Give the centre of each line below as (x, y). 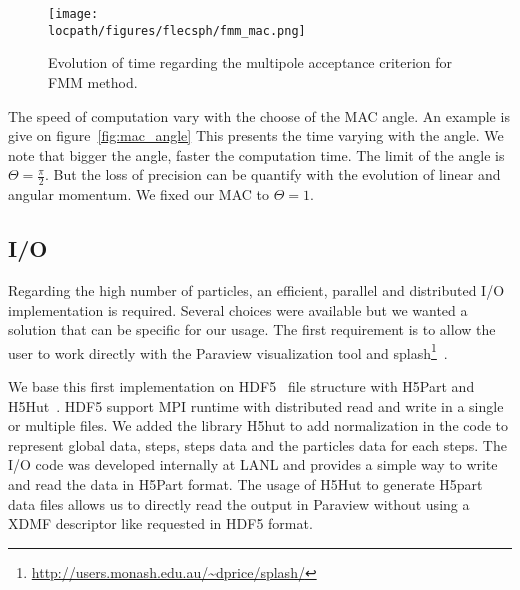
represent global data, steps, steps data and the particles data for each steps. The (257, 444)
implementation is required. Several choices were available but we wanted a (238, 309)
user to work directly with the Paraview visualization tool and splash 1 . (228, 351)
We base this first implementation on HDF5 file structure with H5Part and (241, 385)
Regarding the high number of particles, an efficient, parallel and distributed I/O (256, 289)
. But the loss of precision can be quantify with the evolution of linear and (272, 174)
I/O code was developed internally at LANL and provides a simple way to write (253, 464)
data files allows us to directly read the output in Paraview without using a (239, 503)
